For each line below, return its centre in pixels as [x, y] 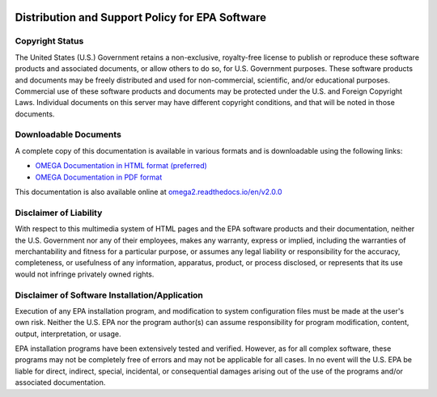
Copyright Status [49, 41]
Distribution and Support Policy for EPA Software [141, 17]
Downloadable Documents [68, 135]
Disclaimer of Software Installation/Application [109, 295]
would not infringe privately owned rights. [85, 274]
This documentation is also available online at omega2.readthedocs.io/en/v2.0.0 [148, 192]
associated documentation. [60, 382]
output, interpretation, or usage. [68, 334]
